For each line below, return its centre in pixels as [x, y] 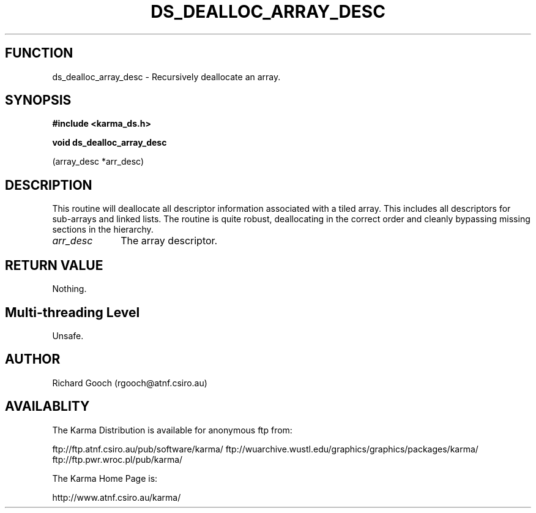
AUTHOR [33, 359]
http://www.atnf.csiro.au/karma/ [117, 497]
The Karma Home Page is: [105, 478]
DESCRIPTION [49, 185]
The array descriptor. [169, 241]
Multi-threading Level [73, 312]
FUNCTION [39, 53]
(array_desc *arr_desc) [98, 162]
